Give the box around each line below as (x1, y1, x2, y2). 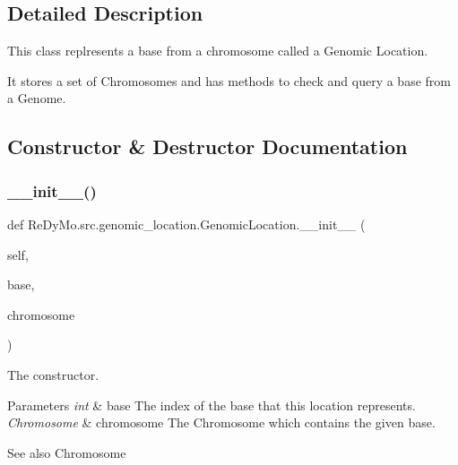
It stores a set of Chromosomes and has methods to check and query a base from (7, 71, 451, 90)
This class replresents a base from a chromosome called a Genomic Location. (7, 41, 428, 60)
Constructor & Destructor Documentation (7, 133, 408, 160)
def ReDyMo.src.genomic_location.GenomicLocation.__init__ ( (7, 214, 366, 233)
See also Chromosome (7, 443, 126, 461)
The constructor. (7, 365, 99, 383)
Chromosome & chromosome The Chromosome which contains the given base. (7, 413, 436, 432)
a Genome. (7, 89, 66, 108)
